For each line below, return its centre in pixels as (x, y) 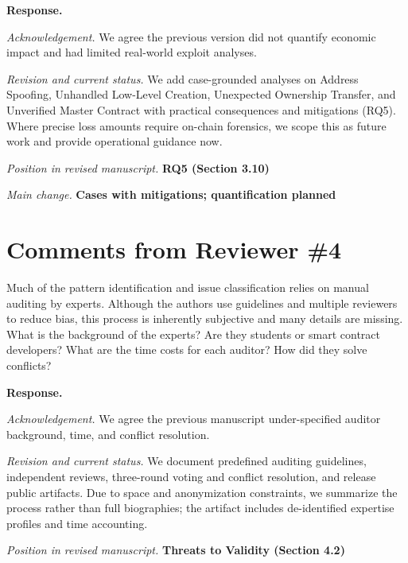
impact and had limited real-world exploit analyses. (132, 52)
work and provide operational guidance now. (115, 141)
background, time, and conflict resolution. (108, 434)
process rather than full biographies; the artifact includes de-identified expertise (200, 508)
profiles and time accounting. (77, 523)
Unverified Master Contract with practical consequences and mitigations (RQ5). (201, 109)
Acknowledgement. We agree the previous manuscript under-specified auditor (194, 419)
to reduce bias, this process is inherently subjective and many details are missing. (205, 318)
